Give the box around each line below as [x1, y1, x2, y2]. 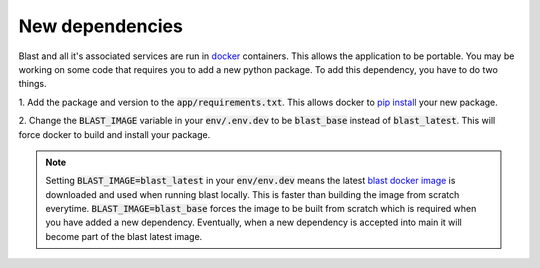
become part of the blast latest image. [45, 230, 203, 242]
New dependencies [18, 15, 184, 37]
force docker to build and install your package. [18, 128, 211, 140]
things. [18, 78, 47, 90]
